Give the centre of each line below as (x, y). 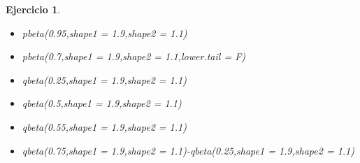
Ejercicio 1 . (33, 9)
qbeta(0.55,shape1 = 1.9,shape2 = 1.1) (104, 126)
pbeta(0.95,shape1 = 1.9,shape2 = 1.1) (105, 33)
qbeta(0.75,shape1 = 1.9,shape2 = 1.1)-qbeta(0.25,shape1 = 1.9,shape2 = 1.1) (188, 150)
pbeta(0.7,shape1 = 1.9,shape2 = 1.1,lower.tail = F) (134, 56)
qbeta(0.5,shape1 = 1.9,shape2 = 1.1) (102, 103)
